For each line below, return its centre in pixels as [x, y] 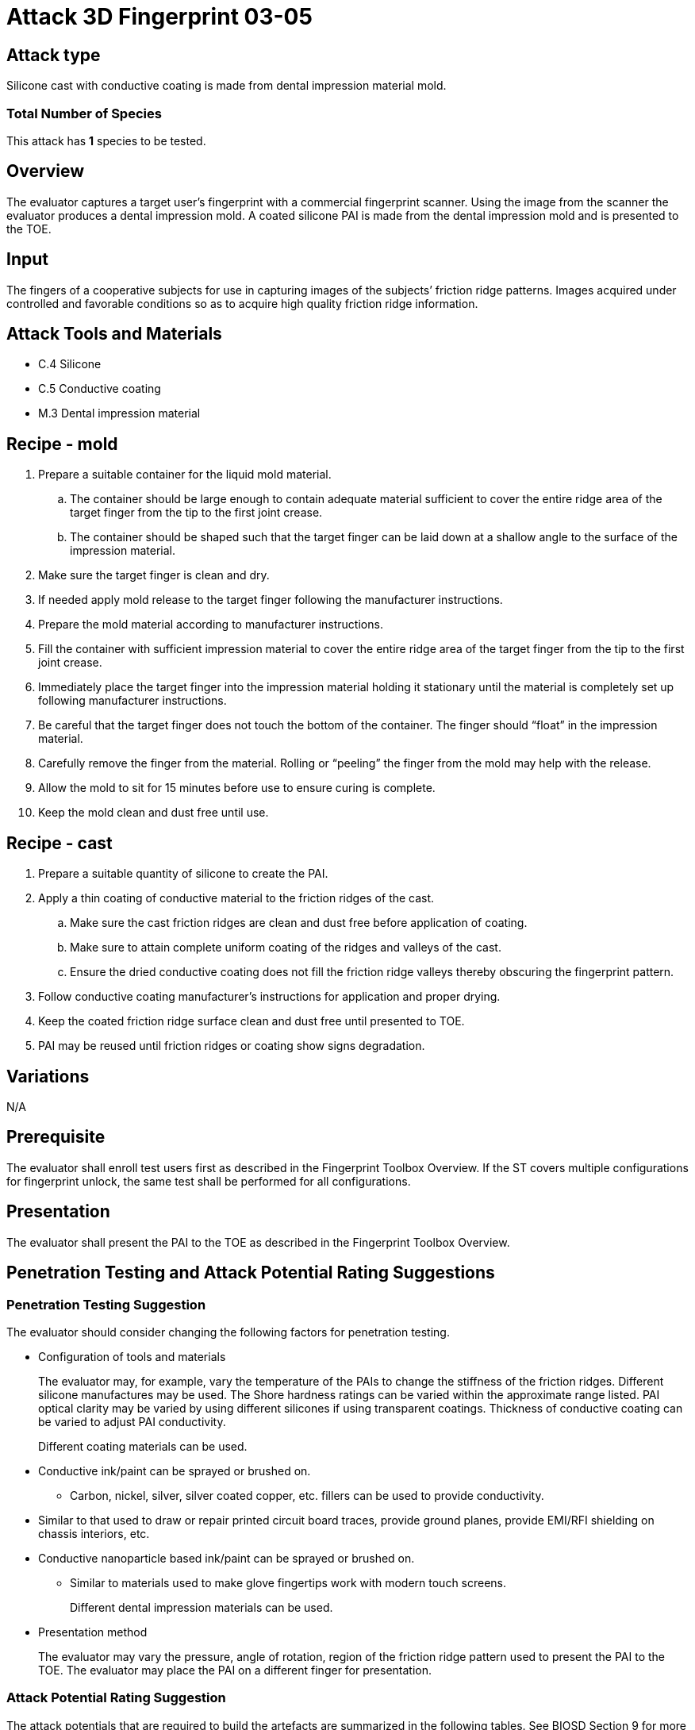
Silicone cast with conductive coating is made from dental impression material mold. [227, 86]
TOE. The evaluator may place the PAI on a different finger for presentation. [235, 1670]
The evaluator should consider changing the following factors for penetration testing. [228, 1332]
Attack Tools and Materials [114, 334]
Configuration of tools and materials [132, 1356]
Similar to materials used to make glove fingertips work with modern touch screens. [288, 1582]
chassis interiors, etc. [94, 1533]
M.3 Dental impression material [119, 413]
